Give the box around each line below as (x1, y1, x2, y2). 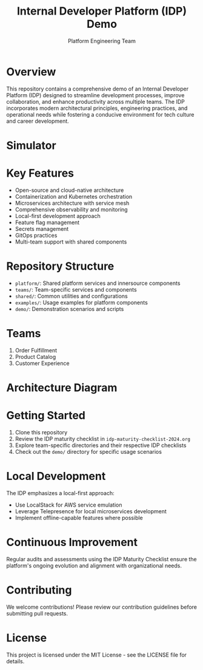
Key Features (6, 166, 75, 180)
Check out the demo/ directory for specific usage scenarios (15, 448, 162, 455)
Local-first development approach (15, 212, 101, 219)
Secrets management (15, 225, 69, 232)
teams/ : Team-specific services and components (15, 285, 138, 293)
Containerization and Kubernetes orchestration (15, 193, 133, 200)
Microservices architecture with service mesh (15, 199, 130, 207)
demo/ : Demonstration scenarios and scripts (15, 305, 124, 312)
